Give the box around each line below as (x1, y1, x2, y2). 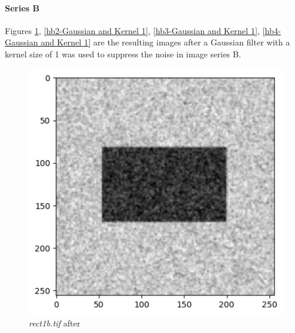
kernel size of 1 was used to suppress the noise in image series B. (5, 47, 241, 60)
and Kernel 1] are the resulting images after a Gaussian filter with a (41, 36, 290, 48)
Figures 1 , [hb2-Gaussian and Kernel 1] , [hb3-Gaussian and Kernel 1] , (5, 24, 260, 36)
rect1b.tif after (29, 317, 81, 329)
